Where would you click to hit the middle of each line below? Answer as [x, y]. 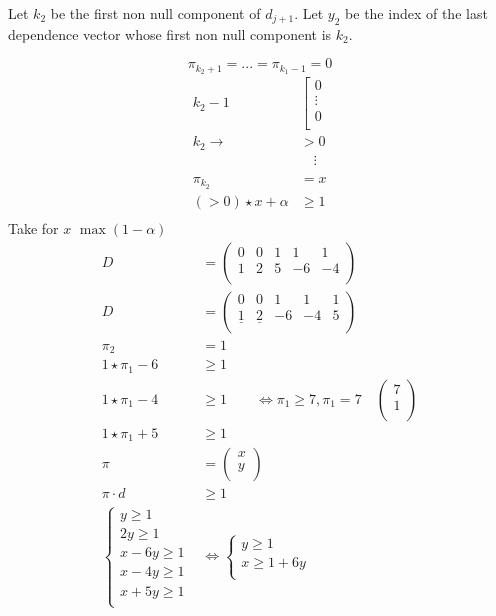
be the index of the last [416, 13]
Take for [33, 227]
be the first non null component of [155, 13]
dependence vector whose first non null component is [170, 33]
